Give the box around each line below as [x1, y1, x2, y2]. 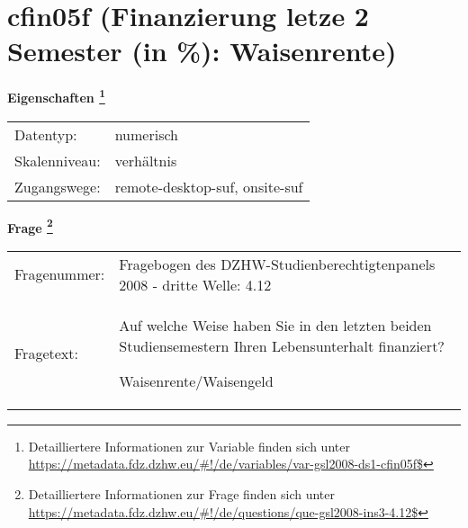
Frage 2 [7, 215, 53, 237]
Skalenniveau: [14, 149, 101, 171]
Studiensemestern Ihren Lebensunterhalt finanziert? [119, 335, 445, 356]
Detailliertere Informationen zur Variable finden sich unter [28, 436, 350, 455]
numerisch [114, 123, 178, 145]
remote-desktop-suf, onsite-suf [114, 175, 303, 197]
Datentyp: [14, 123, 77, 145]
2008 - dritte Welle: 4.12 [119, 273, 272, 295]
